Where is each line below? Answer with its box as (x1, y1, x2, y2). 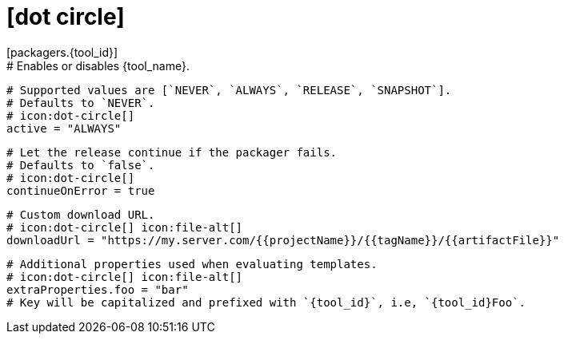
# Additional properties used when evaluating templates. (6, 257, 378, 271)
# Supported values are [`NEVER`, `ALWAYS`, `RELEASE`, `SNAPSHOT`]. (6, 83, 452, 97)
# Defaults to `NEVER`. (6, 96, 155, 109)
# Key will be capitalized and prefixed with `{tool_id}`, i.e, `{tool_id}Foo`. (6, 295, 526, 309)
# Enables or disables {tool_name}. (6, 58, 190, 73)
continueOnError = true (6, 184, 155, 197)
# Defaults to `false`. (6, 158, 155, 172)
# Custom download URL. (6, 208, 155, 221)
